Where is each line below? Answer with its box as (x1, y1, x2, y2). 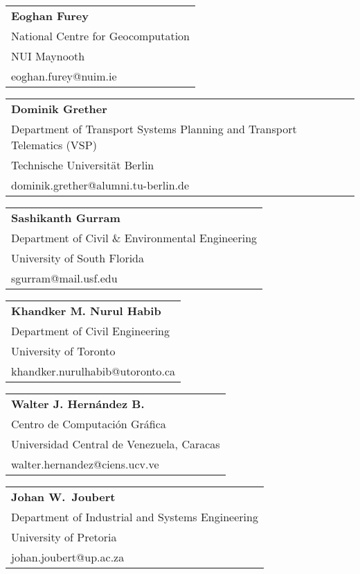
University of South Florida (11, 250, 145, 266)
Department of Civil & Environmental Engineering (11, 230, 258, 246)
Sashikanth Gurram (11, 210, 120, 226)
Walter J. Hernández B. (11, 396, 145, 412)
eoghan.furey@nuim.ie (11, 68, 117, 84)
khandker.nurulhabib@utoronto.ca (11, 363, 176, 379)
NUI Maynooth (11, 48, 85, 64)
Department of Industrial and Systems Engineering (11, 509, 258, 525)
